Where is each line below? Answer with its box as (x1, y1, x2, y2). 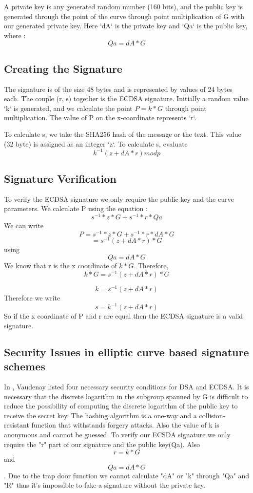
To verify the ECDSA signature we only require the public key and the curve (4, 193, 234, 204)
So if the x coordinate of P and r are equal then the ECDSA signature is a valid (4, 311, 243, 321)
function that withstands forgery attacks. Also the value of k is (31, 420, 219, 430)
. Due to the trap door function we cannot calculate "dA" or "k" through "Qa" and (4, 470, 250, 480)
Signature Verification (4, 171, 117, 186)
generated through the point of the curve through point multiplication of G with (4, 11, 245, 21)
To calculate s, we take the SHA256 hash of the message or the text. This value (4, 129, 241, 139)
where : (4, 30, 26, 40)
